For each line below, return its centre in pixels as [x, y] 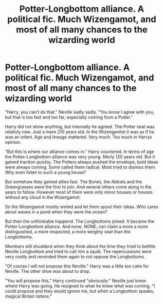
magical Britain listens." [28, 296]
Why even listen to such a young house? [45, 172]
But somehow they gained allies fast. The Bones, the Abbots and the [73, 182]
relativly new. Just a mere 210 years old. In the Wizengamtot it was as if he [80, 132]
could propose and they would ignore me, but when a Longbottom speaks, [80, 291]
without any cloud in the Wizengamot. [43, 197]
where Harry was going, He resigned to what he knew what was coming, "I [80, 285]
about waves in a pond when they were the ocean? [56, 212]
